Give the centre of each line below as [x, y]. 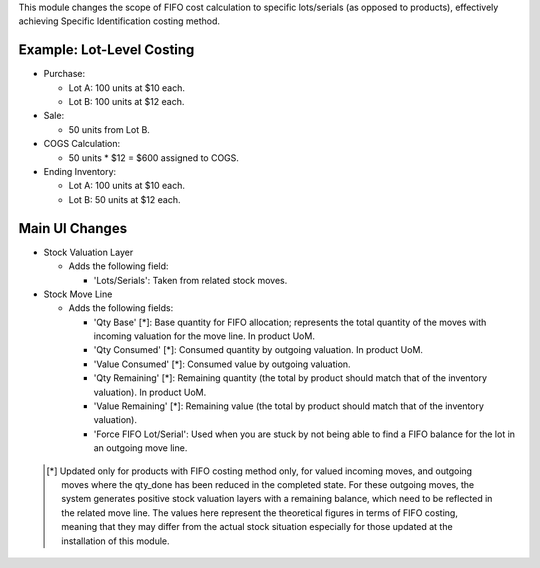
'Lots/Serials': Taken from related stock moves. [190, 280]
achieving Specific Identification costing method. [119, 21]
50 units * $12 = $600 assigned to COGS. [154, 157]
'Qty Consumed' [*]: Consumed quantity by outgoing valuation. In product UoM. [258, 350]
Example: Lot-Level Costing [106, 50]
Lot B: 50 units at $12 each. [124, 199]
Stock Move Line [78, 294]
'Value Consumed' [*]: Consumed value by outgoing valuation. [222, 364]
